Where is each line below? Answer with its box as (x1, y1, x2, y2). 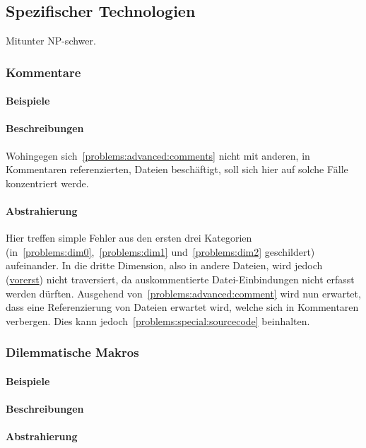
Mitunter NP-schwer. (6, 33, 96, 48)
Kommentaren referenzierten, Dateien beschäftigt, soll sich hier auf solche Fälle (6, 162, 348, 177)
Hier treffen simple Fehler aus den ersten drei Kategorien (6, 230, 252, 245)
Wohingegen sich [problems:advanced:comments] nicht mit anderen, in (6, 148, 310, 163)
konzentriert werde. (6, 175, 89, 190)
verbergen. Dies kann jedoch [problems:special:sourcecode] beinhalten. (6, 313, 310, 328)
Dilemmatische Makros (6, 343, 139, 361)
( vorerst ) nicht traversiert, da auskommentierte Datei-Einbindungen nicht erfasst (6, 271, 355, 286)
